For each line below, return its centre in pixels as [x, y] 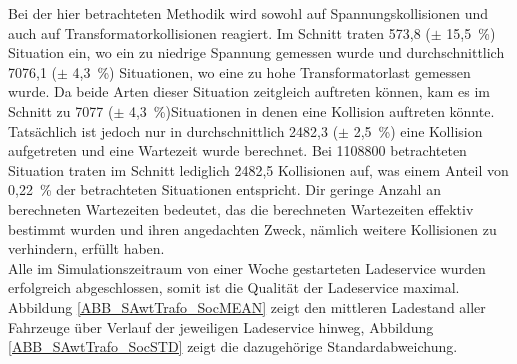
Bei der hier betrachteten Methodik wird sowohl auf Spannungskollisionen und [248, 13]
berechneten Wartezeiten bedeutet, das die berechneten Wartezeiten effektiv [241, 208]
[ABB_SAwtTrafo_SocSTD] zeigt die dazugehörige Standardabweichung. [233, 346]
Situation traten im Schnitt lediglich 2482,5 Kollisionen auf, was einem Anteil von [258, 169]
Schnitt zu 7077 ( [61, 110]
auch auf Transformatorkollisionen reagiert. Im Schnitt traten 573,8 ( [219, 32]
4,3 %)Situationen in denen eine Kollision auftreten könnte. [311, 110]
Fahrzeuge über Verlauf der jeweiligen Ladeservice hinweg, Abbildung [221, 326]
